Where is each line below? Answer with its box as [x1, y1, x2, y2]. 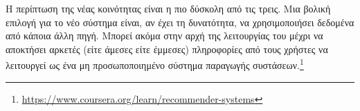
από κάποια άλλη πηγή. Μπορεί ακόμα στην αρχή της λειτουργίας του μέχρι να [6, 28, 323, 43]
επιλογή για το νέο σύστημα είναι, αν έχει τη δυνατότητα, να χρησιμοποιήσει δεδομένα [6, 14, 354, 29]
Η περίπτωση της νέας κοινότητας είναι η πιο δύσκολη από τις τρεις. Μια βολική [6, 1, 331, 15]
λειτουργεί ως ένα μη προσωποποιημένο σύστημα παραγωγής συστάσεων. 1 [6, 56, 304, 72]
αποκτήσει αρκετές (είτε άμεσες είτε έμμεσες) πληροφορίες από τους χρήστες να [6, 41, 328, 56]
